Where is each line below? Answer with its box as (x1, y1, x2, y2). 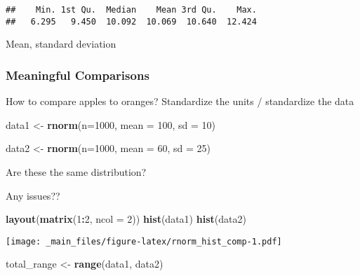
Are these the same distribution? (6, 164, 147, 179)
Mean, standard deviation (6, 36, 116, 51)
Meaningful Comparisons (6, 66, 149, 83)
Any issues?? (6, 188, 60, 202)
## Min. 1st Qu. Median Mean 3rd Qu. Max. (6, 5, 257, 15)
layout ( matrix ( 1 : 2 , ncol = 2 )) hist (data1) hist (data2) (6, 212, 246, 226)
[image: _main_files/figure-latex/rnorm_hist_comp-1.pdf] (6, 236, 282, 247)
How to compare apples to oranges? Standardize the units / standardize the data (6, 94, 354, 109)
